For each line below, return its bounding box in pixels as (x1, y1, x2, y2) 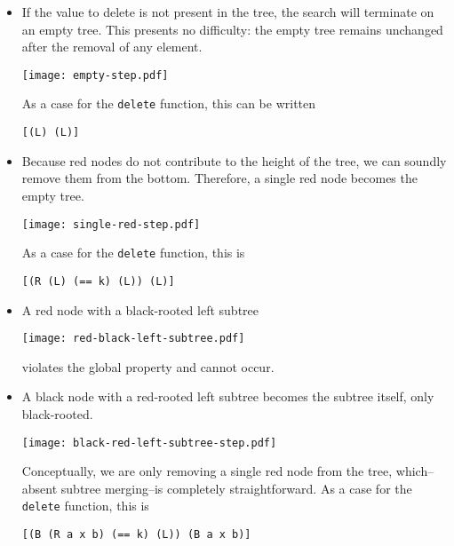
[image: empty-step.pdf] (21, 68, 169, 82)
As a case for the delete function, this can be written (21, 94, 316, 113)
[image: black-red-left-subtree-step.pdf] (21, 436, 277, 449)
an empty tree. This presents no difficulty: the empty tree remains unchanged (21, 20, 443, 38)
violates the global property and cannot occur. (21, 357, 275, 376)
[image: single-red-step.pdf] (21, 218, 201, 231)
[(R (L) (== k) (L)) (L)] (21, 274, 175, 288)
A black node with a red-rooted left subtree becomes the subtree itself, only (21, 387, 434, 406)
